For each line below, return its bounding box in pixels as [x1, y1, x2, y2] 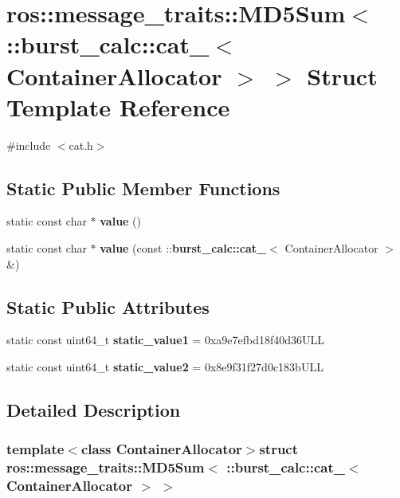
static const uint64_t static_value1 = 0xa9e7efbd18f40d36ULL [6, 331, 325, 348]
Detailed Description [6, 398, 181, 422]
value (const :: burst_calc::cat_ [100, 240, 267, 257]
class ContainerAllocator [80, 439, 242, 459]
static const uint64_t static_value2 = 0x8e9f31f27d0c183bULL [6, 359, 324, 375]
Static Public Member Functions [6, 175, 280, 200]
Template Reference [6, 90, 230, 123]
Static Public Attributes [6, 294, 210, 319]
